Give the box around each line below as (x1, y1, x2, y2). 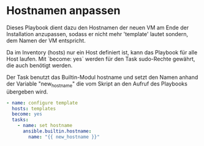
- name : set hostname (17, 123, 72, 129)
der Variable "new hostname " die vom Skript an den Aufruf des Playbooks (6, 80, 188, 89)
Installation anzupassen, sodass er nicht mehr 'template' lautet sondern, (6, 30, 189, 37)
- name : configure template (6, 100, 78, 106)
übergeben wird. (6, 88, 48, 95)
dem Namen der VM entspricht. (6, 37, 86, 44)
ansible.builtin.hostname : (22, 128, 92, 134)
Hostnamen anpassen (6, 4, 121, 18)
